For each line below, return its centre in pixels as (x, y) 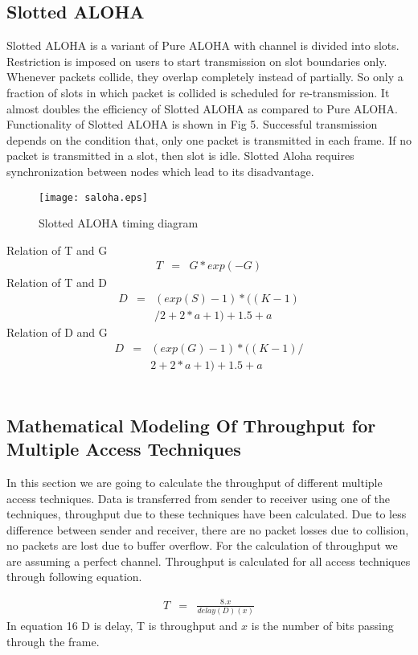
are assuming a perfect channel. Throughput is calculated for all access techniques (209, 561)
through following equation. (74, 577)
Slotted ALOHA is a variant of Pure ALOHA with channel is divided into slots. (203, 45)
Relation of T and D (57, 282)
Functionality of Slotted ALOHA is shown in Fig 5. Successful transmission (192, 124)
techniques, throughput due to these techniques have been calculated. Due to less (207, 514)
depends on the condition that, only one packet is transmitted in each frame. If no (209, 139)
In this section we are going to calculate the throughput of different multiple (195, 482)
